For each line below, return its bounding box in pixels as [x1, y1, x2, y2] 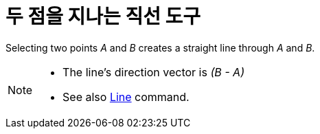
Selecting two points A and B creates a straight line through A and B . [5, 41, 315, 54]
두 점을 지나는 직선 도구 [5, 5, 201, 28]
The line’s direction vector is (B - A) [62, 65, 244, 79]
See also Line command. [62, 89, 190, 104]
